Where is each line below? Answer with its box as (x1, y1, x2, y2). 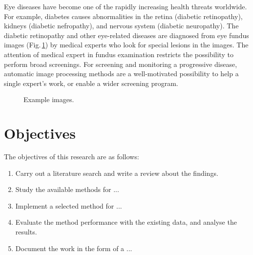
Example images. (23, 94, 74, 105)
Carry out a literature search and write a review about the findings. (15, 168, 218, 178)
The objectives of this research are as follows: (4, 151, 139, 162)
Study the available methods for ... (15, 184, 119, 194)
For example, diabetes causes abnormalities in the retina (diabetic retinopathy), (4, 11, 243, 21)
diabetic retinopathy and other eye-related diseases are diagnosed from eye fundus (4, 30, 249, 40)
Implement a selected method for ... (15, 200, 122, 211)
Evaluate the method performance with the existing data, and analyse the (15, 217, 237, 227)
